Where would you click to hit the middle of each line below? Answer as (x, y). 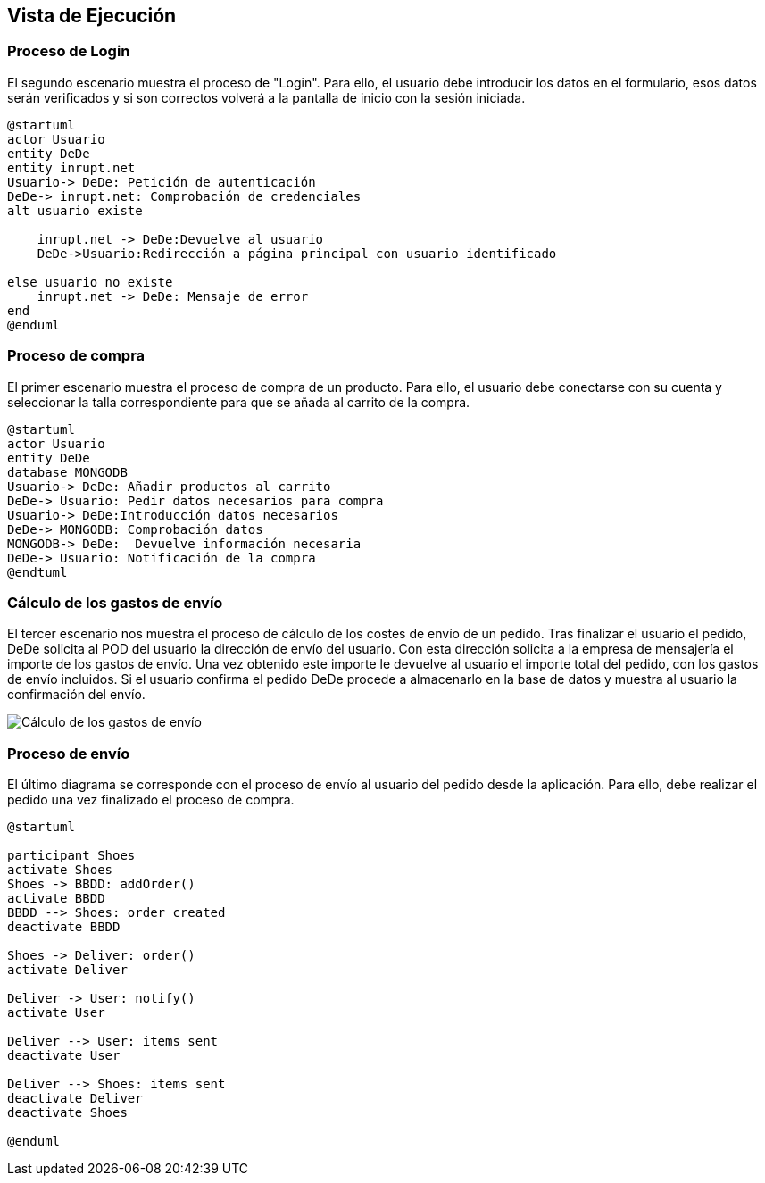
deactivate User (64, 1056)
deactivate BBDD (64, 927)
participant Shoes (71, 856)
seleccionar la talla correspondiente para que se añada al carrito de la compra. (239, 402)
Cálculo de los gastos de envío (115, 602)
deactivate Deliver (75, 1099)
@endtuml (37, 572)
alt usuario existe (75, 210)
